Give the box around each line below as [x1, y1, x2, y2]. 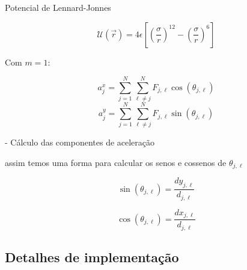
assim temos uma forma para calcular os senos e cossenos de [5, 156, 227, 169]
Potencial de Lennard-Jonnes [5, 1, 111, 13]
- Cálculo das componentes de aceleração [5, 136, 155, 149]
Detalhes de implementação [5, 248, 179, 266]
